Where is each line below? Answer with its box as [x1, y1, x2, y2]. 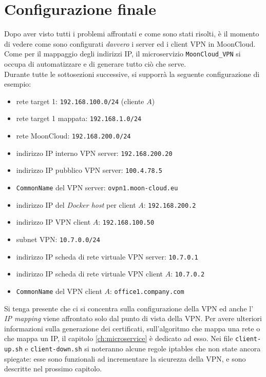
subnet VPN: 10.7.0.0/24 [16, 234, 100, 244]
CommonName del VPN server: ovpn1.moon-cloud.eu [16, 182, 178, 193]
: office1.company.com [110, 285, 184, 296]
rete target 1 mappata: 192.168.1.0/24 [16, 113, 142, 124]
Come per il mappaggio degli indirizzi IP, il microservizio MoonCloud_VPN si [4, 48, 241, 59]
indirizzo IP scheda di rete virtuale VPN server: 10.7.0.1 [16, 251, 198, 262]
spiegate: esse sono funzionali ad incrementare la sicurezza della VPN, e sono [4, 353, 246, 364]
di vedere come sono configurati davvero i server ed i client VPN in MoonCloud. [4, 38, 256, 49]
